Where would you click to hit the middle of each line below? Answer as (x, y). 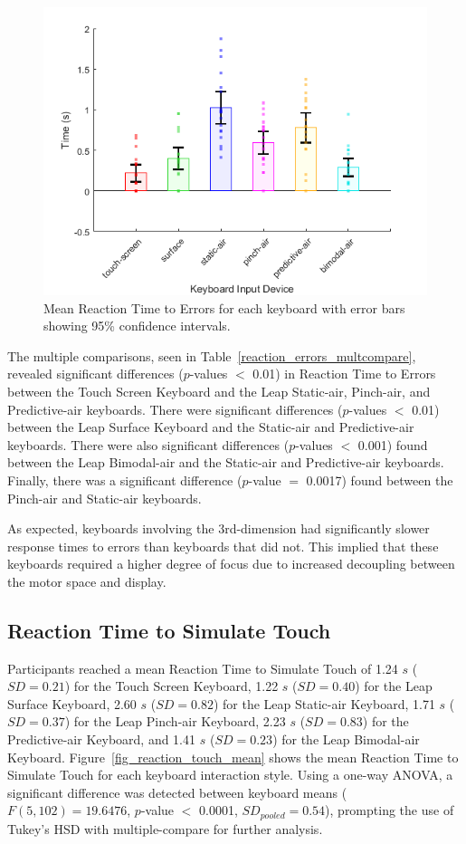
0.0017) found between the (380, 480)
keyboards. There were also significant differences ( (148, 444)
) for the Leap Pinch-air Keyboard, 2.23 (175, 721)
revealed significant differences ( (95, 374)
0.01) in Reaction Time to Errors (344, 374)
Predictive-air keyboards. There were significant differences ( (175, 409)
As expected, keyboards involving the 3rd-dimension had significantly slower (219, 528)
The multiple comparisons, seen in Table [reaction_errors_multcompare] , (212, 355)
